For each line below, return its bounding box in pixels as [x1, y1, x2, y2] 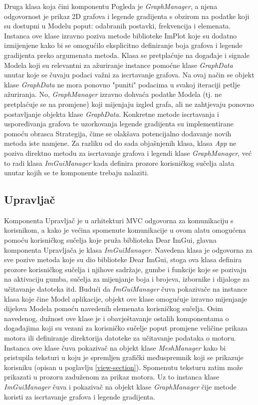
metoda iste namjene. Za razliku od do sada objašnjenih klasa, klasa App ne [4, 138, 237, 148]
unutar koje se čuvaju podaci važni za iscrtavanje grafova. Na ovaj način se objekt [4, 69, 255, 80]
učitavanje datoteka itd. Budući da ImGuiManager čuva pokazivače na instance [4, 284, 248, 294]
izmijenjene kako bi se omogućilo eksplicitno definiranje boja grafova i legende [4, 40, 243, 50]
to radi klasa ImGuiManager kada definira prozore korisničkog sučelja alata [4, 157, 235, 168]
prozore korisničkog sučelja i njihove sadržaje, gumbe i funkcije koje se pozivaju [4, 264, 247, 274]
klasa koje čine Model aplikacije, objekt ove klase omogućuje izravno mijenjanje [4, 293, 248, 304]
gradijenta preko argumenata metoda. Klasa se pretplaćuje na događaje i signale [4, 49, 250, 60]
